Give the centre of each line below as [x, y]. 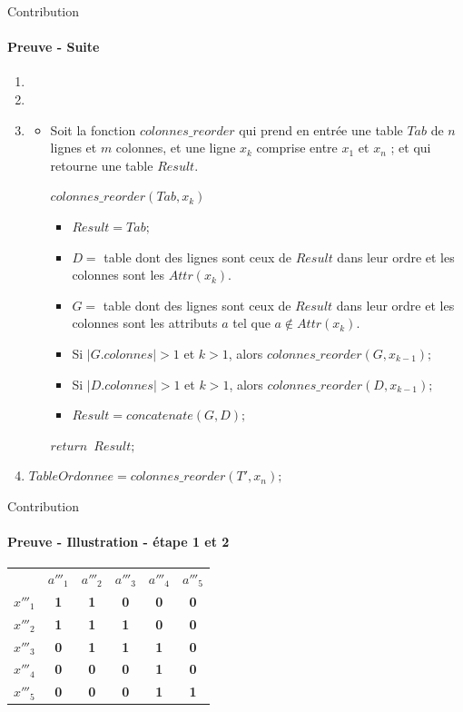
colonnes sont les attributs [145, 323]
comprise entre [297, 148]
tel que [251, 323]
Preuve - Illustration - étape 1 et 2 [118, 542]
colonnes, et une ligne [176, 148]
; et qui [411, 148]
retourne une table [102, 165]
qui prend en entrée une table [321, 129]
